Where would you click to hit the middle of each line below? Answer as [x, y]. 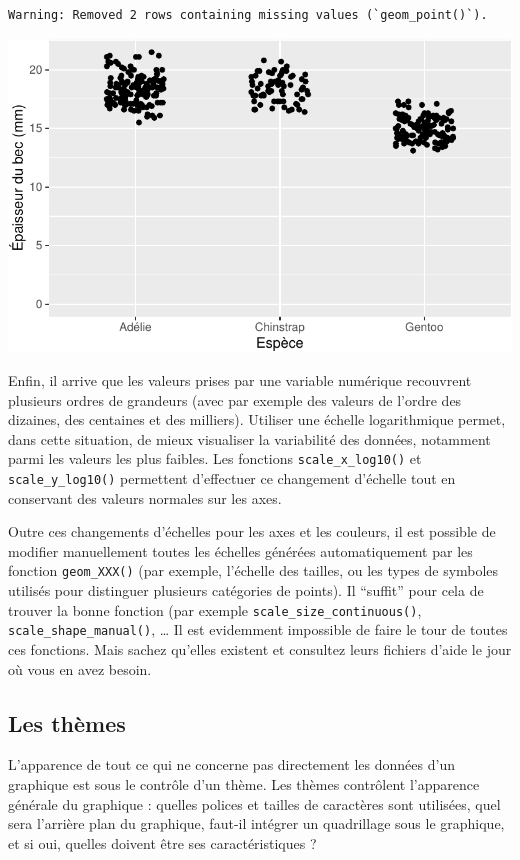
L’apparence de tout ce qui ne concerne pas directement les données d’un [231, 764]
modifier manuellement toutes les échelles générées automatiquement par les [240, 550]
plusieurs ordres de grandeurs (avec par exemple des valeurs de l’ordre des [235, 399]
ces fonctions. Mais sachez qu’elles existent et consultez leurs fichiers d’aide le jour [260, 649]
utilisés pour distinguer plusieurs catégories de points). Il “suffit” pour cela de [246, 590]
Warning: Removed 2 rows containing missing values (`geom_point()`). [248, 15]
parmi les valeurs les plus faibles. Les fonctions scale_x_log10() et [215, 458]
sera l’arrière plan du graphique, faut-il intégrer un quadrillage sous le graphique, [256, 823]
